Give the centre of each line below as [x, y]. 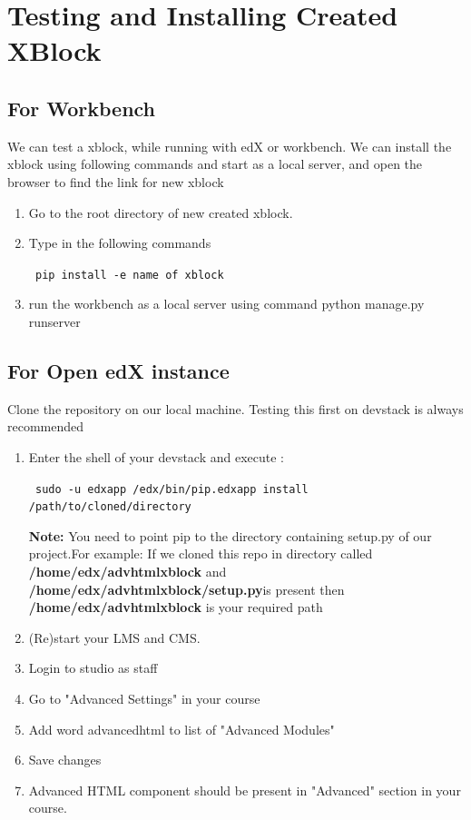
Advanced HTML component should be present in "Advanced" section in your [245, 790]
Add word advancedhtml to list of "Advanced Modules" [182, 729]
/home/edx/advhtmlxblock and [128, 572]
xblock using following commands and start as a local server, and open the [215, 164]
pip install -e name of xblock [129, 275]
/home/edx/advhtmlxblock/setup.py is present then [186, 589]
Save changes [65, 760]
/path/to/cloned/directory [110, 507]
